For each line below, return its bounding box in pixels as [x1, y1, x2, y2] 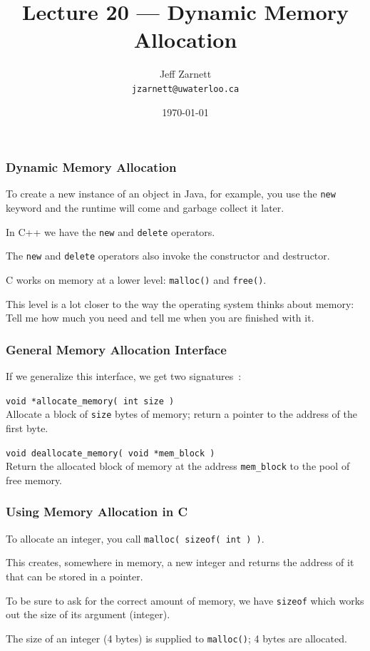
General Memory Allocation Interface [6, 340, 227, 358]
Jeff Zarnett [159, 66, 212, 81]
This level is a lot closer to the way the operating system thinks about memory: [6, 296, 354, 311]
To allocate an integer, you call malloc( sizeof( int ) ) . [6, 530, 264, 545]
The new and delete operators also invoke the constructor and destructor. [6, 248, 330, 263]
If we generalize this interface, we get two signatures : [6, 369, 242, 384]
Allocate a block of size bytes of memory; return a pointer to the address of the [6, 406, 358, 421]
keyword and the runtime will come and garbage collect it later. [6, 200, 284, 215]
